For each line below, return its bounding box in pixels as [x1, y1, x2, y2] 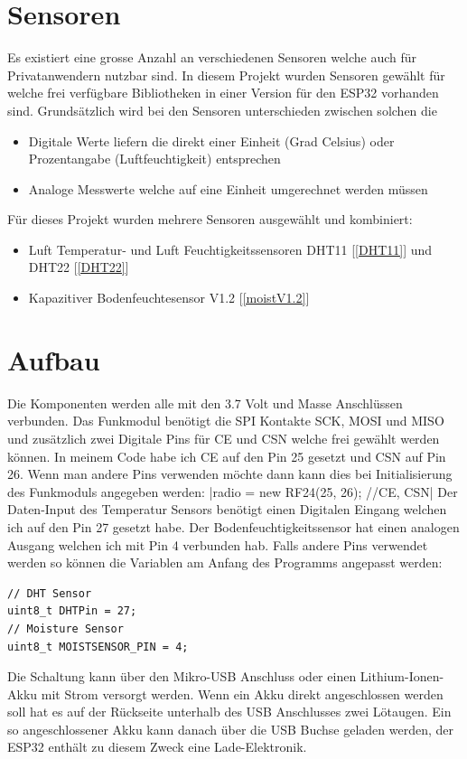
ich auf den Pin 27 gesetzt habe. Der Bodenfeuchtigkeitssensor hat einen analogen [7, 517, 460, 536]
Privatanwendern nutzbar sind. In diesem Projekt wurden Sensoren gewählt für [7, 65, 445, 84]
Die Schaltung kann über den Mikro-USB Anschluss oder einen [7, 667, 357, 686]
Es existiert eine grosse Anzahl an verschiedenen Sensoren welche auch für [7, 48, 417, 67]
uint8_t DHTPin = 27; [7, 604, 137, 618]
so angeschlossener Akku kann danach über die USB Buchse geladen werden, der [7, 719, 454, 738]
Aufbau [7, 341, 100, 378]
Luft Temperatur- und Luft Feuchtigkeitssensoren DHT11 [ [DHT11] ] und [28, 239, 433, 258]
